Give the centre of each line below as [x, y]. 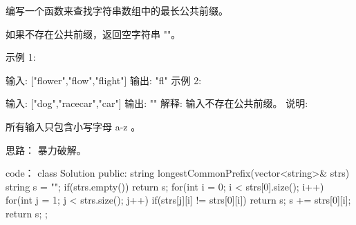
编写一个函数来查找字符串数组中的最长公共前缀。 [117, 10]
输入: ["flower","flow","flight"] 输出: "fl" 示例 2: [104, 80]
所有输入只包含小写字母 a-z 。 [73, 126]
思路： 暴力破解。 [46, 149]
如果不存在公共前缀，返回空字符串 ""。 [93, 33]
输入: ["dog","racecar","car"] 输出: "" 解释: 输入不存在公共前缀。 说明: [157, 103]
